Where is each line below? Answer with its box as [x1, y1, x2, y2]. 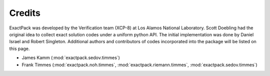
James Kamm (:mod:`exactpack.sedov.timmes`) [21, 55, 120, 61]
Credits [9, 7, 41, 18]
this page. [9, 45, 30, 52]
